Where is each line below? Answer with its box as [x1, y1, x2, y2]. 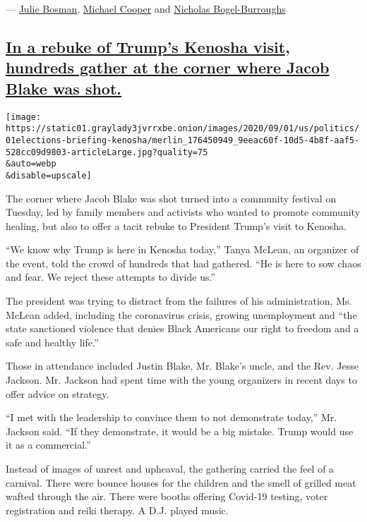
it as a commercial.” [6, 437, 91, 452]
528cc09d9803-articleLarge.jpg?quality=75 [6, 147, 208, 157]
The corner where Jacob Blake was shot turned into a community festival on [6, 190, 337, 205]
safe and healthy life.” [6, 334, 99, 349]
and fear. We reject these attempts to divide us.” [6, 269, 216, 284]
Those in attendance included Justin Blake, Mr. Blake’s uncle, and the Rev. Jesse [6, 358, 359, 373]
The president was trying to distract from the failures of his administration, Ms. [6, 293, 352, 308]
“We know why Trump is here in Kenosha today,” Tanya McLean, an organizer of [6, 242, 359, 257]
